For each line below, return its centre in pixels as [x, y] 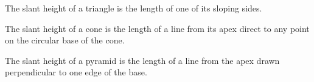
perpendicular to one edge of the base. [76, 72]
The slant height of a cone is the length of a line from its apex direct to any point [157, 28]
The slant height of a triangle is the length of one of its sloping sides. [134, 8]
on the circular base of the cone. [65, 40]
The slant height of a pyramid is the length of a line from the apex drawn [142, 60]
